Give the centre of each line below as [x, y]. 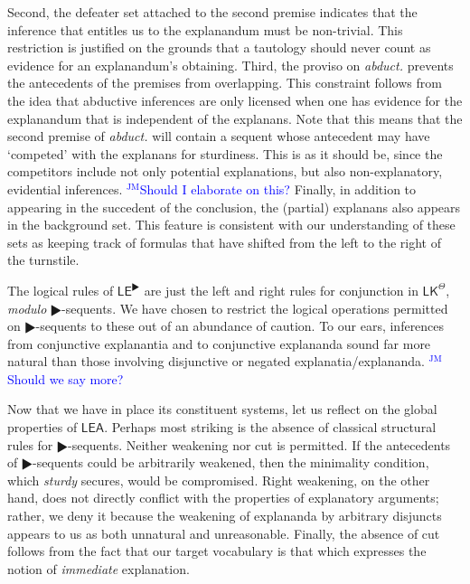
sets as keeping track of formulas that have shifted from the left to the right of [225, 242]
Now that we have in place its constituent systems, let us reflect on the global [222, 409]
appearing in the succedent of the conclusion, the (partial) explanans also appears [234, 207]
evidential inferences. [65, 188]
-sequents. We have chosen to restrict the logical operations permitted [255, 308]
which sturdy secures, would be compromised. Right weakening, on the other [219, 480]
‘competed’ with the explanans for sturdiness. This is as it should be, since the [225, 153]
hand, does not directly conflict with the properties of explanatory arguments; [223, 498]
